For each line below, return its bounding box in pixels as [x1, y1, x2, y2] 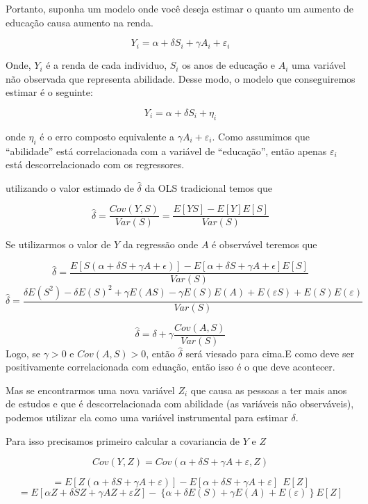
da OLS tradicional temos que [144, 180, 272, 195]
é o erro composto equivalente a [40, 129, 175, 143]
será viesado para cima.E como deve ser [185, 346, 355, 360]
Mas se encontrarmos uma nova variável [6, 382, 175, 397]
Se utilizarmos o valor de [6, 237, 111, 252]
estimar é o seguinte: [6, 85, 93, 99]
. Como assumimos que [212, 129, 310, 143]
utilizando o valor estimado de [6, 180, 134, 195]
